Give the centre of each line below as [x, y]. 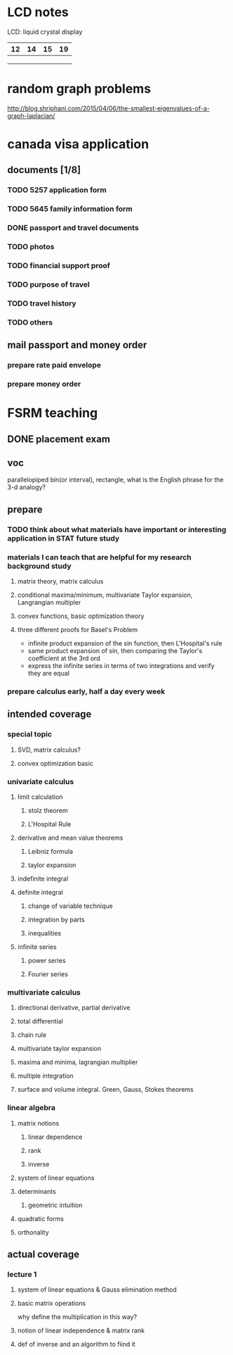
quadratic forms [41, 1218]
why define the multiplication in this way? [77, 1317]
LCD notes [38, 12]
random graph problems [79, 89]
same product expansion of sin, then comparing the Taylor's [115, 651]
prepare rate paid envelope [54, 365]
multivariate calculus [44, 992]
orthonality [33, 1232]
